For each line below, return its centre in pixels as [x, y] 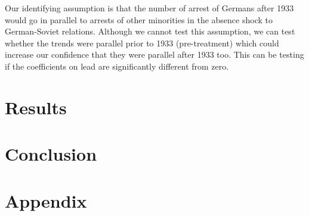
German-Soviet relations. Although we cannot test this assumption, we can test [150, 31]
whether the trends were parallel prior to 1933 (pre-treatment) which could [142, 43]
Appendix [46, 200]
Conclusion [51, 154]
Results [36, 107]
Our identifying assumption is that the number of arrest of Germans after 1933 [149, 8]
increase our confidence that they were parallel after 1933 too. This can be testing [154, 54]
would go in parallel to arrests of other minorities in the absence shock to [139, 19]
